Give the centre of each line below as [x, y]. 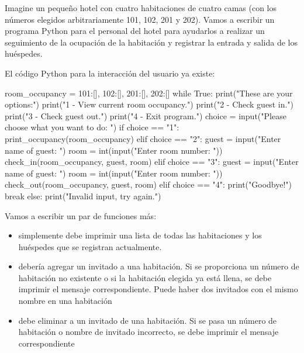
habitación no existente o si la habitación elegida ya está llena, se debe [145, 277]
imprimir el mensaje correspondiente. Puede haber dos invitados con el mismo [158, 289]
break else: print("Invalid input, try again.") [83, 195]
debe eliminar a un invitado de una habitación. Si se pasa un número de [148, 320]
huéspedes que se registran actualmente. [90, 246]
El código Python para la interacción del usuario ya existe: [110, 73]
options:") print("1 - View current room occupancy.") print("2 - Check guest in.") [149, 104]
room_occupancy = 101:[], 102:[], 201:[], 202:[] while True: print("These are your [149, 93]
